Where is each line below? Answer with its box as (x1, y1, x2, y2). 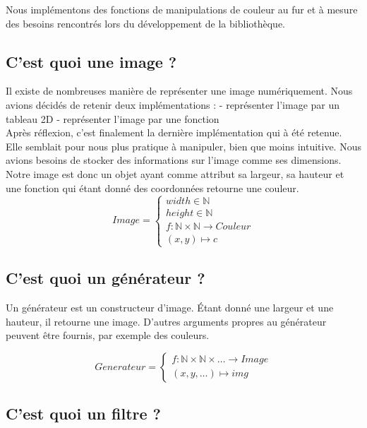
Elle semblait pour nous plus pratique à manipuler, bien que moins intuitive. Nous (6, 138, 361, 153)
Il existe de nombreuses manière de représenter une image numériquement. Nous (6, 83, 353, 98)
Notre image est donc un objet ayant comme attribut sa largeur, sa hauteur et (6, 166, 344, 181)
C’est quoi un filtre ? (6, 403, 162, 424)
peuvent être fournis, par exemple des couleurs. (6, 328, 210, 343)
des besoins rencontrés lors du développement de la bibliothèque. (6, 16, 286, 30)
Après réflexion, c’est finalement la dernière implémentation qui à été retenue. (6, 125, 342, 140)
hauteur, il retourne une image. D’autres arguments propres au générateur (6, 314, 327, 328)
